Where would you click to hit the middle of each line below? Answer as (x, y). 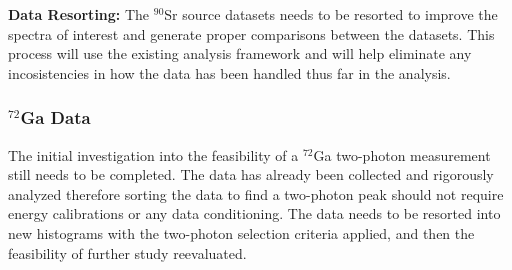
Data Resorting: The (79, 14)
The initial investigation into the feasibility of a (153, 154)
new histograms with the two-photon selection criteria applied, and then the (241, 232)
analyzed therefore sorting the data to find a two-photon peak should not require (256, 193)
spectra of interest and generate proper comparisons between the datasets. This (251, 33)
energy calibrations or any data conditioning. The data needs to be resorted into (254, 213)
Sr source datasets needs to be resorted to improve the (331, 14)
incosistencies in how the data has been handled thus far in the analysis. (229, 72)
